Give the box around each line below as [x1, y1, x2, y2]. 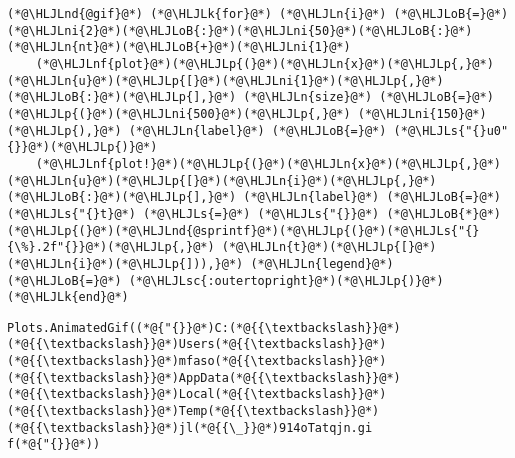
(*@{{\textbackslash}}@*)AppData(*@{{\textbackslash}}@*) [7, 370, 401, 385]
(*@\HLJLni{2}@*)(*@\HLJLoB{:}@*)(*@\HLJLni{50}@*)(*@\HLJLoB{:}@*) [7, 23, 473, 38]
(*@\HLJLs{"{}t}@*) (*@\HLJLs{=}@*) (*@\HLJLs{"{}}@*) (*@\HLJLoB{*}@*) [7, 206, 501, 221]
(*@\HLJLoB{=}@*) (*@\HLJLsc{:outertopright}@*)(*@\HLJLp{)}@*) [7, 273, 444, 288]
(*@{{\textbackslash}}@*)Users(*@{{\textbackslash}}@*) [7, 337, 387, 352]
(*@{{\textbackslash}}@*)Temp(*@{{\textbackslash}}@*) [7, 404, 380, 419]
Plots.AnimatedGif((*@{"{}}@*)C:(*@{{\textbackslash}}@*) [7, 320, 401, 335]
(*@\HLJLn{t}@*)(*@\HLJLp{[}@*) [221, 240, 437, 255]
